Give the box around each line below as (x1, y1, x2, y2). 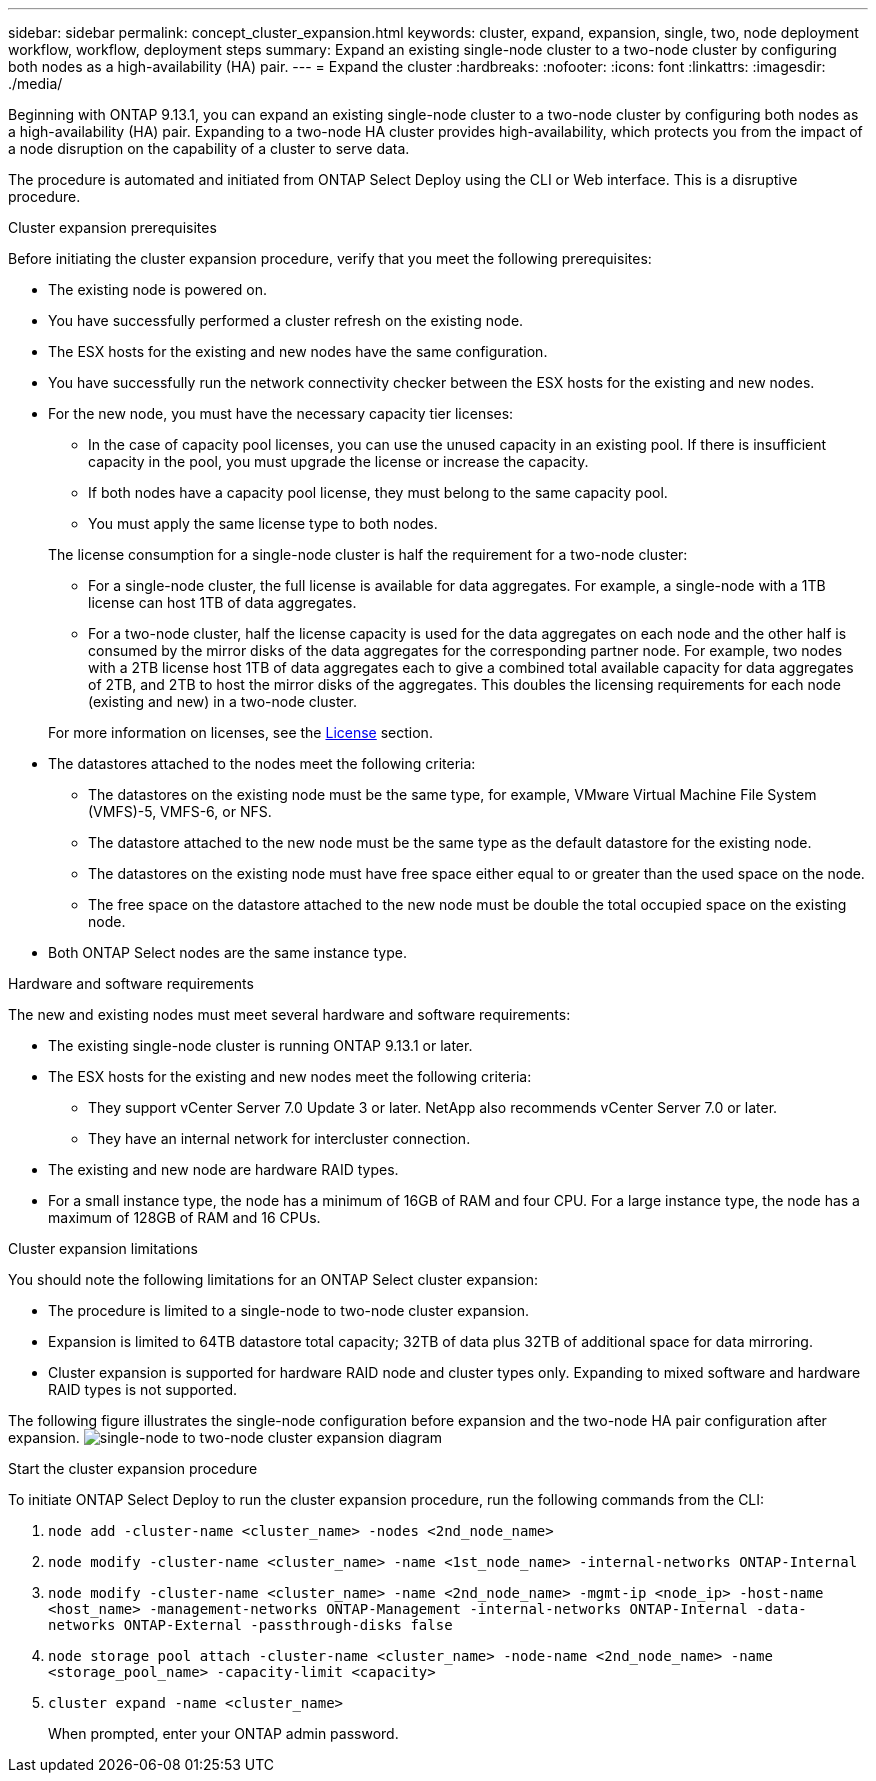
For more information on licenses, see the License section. (48, 724, 433, 741)
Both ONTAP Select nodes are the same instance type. (48, 944, 407, 961)
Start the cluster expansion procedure (8, 1460, 258, 1477)
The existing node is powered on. (48, 281, 267, 298)
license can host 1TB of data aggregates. (88, 594, 357, 611)
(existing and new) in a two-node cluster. (88, 693, 357, 710)
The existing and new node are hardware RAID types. (48, 1161, 399, 1178)
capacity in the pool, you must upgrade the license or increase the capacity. (88, 453, 589, 470)
